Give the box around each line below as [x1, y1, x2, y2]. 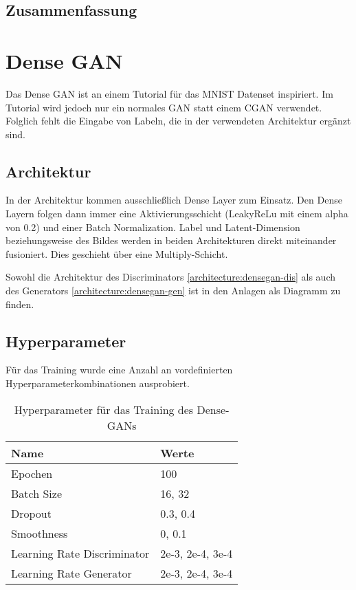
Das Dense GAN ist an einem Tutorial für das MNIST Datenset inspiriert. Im [5, 86, 333, 100]
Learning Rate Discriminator [11, 545, 150, 561]
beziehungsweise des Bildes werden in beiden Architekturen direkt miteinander [5, 233, 337, 248]
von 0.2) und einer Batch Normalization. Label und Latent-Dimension [5, 219, 300, 234]
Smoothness [11, 525, 68, 541]
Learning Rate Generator [11, 565, 132, 581]
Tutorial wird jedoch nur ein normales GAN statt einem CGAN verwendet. [5, 100, 322, 114]
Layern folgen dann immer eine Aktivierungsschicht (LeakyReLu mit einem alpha [5, 206, 348, 221]
